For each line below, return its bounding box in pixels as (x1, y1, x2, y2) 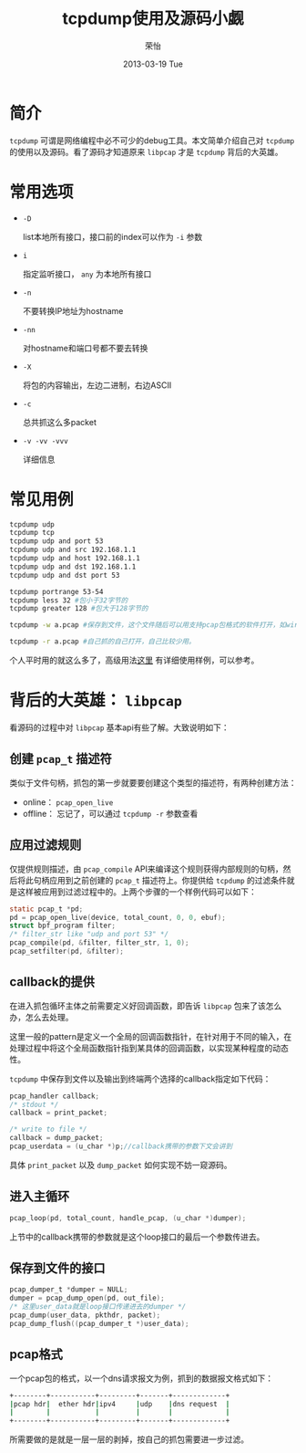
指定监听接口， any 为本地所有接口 (22, 268, 152, 279)
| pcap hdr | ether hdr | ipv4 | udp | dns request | (9, 1399, 230, 1408)
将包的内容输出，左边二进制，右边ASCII (22, 380, 172, 391)
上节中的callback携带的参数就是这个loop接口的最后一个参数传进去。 (9, 1231, 265, 1242)
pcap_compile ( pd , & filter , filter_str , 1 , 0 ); (9, 938, 189, 947)
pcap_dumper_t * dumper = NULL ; (9, 1285, 128, 1294)
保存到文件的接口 (9, 1260, 106, 1276)
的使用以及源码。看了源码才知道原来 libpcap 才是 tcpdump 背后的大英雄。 (9, 146, 283, 157)
